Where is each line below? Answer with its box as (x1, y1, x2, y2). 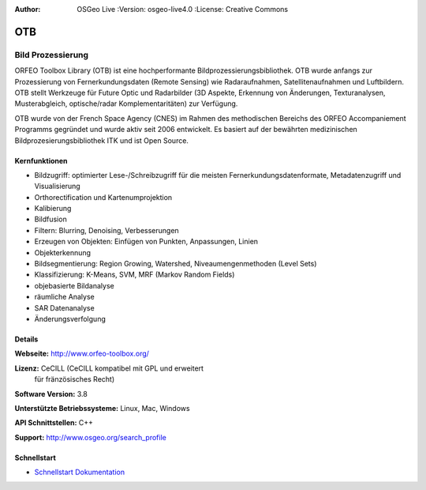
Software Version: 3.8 (14, 389, 88, 398)
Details (14, 334, 39, 344)
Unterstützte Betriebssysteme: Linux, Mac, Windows (14, 403, 190, 413)
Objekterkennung (34, 247, 91, 257)
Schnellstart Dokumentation (34, 467, 125, 477)
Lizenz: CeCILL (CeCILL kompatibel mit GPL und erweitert (14, 364, 204, 373)
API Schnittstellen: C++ (14, 418, 94, 428)
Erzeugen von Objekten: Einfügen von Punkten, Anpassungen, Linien (34, 237, 259, 247)
